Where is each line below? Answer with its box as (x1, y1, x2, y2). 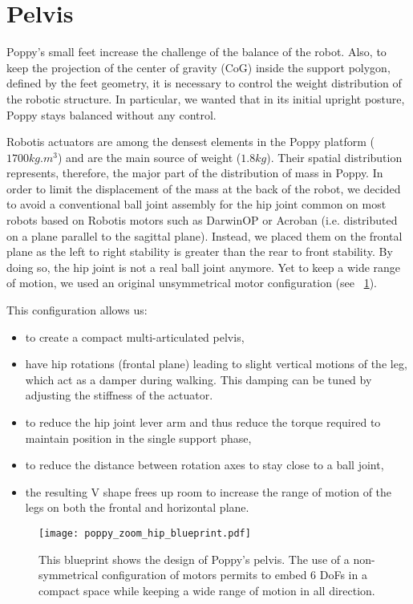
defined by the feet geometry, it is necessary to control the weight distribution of (6, 75, 402, 91)
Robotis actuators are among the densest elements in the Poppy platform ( (6, 133, 375, 150)
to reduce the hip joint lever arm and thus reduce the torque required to (25, 414, 381, 430)
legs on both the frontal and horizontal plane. (25, 499, 249, 516)
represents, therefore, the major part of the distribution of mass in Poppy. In (6, 164, 383, 181)
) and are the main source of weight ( (57, 148, 241, 165)
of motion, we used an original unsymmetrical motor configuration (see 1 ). (6, 274, 378, 291)
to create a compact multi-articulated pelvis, (25, 328, 245, 345)
